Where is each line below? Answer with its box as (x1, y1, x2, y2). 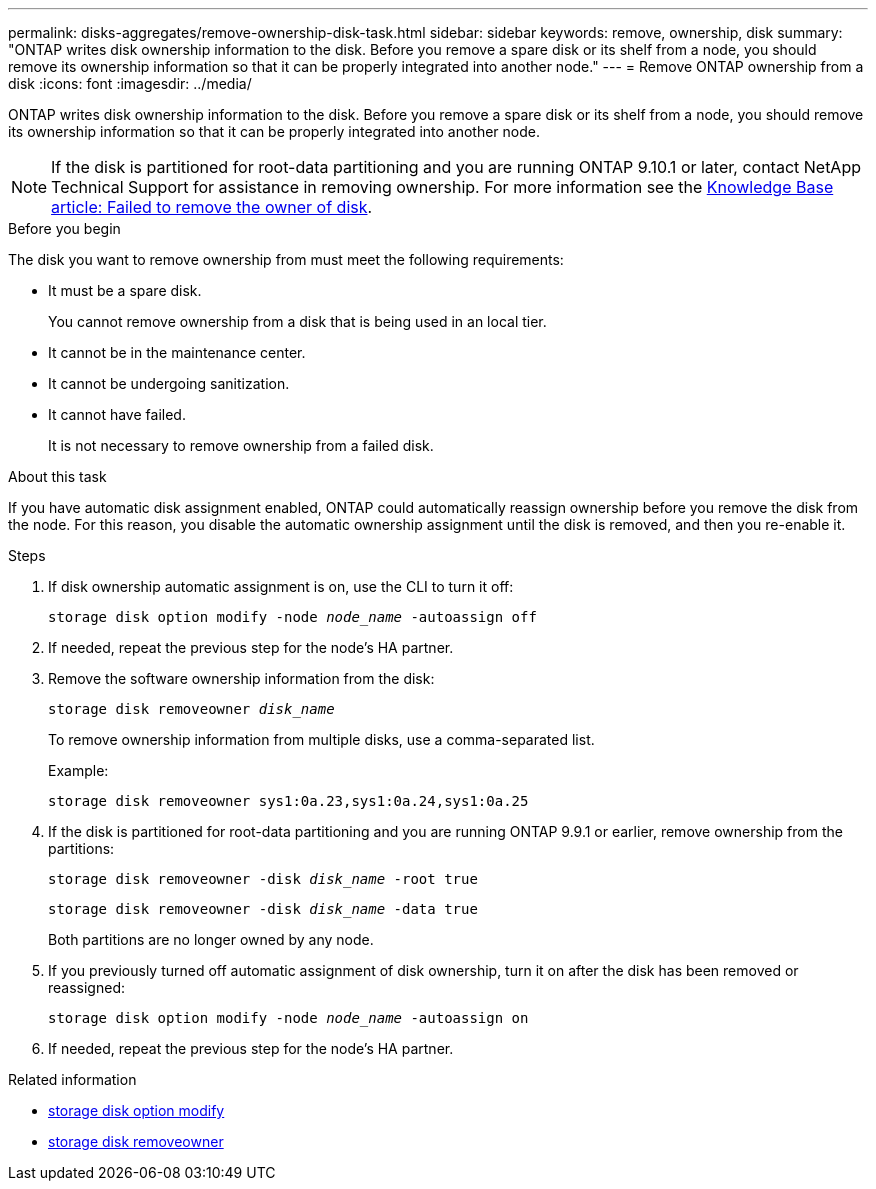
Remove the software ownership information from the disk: (48, 670, 435, 687)
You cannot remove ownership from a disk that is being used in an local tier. (48, 313, 547, 330)
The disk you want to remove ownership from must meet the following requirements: (8, 251, 564, 268)
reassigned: (48, 979, 125, 996)
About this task (8, 468, 107, 485)
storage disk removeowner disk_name (48, 701, 335, 717)
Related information (8, 1071, 137, 1088)
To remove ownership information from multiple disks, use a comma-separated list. (48, 731, 595, 748)
